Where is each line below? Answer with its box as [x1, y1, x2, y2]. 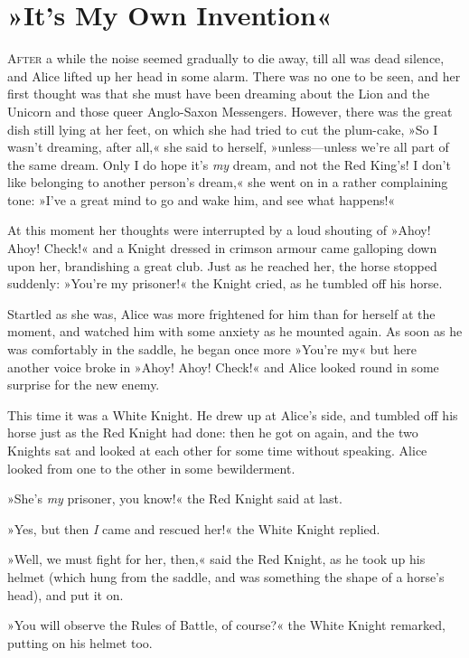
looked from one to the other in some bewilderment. [7, 458, 295, 477]
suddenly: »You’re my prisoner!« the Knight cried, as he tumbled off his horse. [7, 274, 443, 293]
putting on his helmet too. [7, 633, 153, 652]
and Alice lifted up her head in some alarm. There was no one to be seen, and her [7, 66, 461, 85]
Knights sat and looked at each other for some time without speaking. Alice [7, 441, 427, 459]
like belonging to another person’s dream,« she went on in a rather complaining [7, 173, 448, 192]
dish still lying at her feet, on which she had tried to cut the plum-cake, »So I [7, 119, 438, 138]
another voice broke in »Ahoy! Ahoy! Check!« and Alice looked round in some [7, 357, 439, 376]
